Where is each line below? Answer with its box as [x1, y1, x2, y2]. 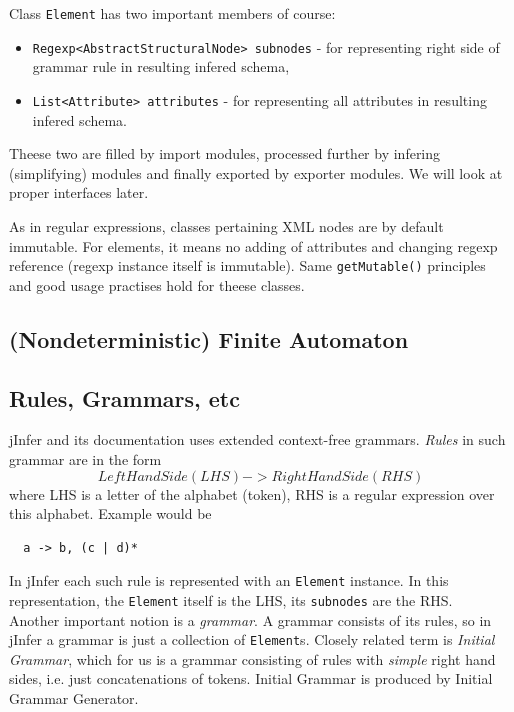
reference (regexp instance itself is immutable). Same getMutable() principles [9, 255, 486, 276]
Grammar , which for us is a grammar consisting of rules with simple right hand [9, 648, 496, 669]
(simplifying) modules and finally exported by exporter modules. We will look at [9, 162, 503, 183]
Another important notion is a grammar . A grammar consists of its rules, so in [9, 609, 492, 630]
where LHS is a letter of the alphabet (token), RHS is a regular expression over [9, 483, 495, 504]
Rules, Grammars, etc [9, 382, 240, 413]
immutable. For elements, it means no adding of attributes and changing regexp [9, 235, 498, 256]
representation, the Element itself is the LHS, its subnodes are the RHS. [9, 589, 453, 610]
